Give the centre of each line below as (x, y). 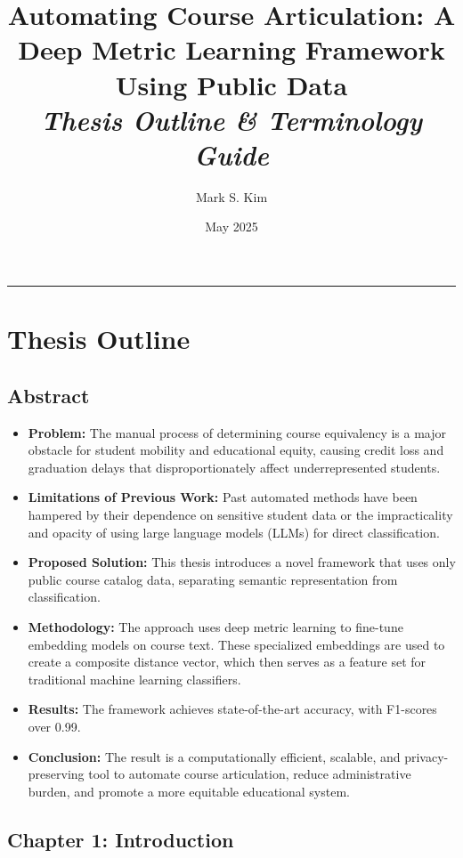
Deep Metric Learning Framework (231, 49)
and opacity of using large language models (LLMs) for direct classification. (234, 532)
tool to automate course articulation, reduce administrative (250, 774)
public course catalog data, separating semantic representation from (213, 579)
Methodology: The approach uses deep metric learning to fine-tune (215, 626)
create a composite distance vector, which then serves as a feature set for (227, 662)
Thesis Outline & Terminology (231, 119)
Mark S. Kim (231, 196)
